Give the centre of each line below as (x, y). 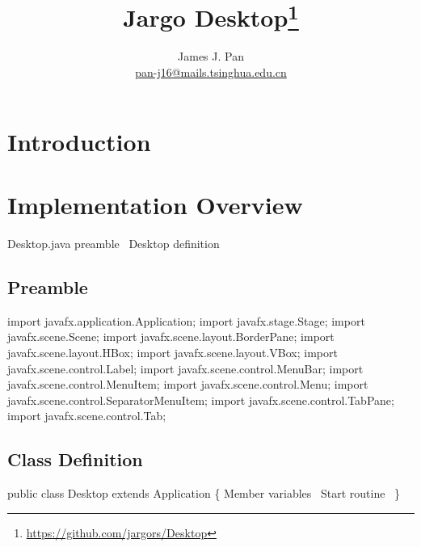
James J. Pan (211, 56)
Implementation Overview (155, 205)
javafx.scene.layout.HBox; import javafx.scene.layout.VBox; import (173, 352)
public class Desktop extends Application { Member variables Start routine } (204, 493)
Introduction (79, 141)
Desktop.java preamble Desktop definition (114, 243)
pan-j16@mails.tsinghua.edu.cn (211, 72)
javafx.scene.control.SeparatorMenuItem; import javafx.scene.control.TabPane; (201, 400)
